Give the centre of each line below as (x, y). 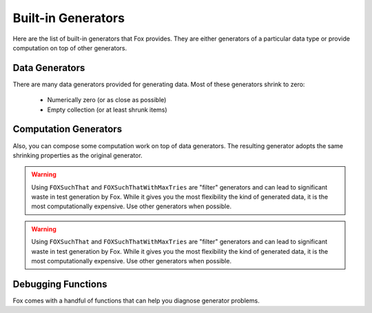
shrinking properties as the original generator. (77, 155)
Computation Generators (68, 129)
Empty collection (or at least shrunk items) (107, 110)
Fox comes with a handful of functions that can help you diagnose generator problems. (136, 301)
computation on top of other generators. (70, 48)
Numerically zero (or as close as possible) (107, 100)
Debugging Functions (60, 284)
